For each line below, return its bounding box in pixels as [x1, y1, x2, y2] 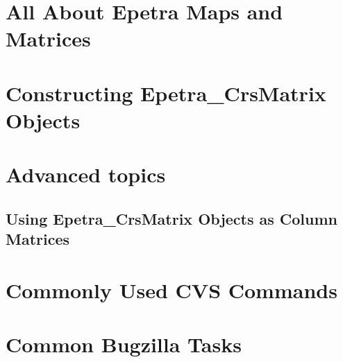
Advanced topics [6, 160, 166, 189]
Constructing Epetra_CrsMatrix [6, 78, 326, 107]
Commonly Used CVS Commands [6, 275, 337, 304]
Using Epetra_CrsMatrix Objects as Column [6, 207, 338, 229]
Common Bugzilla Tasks [6, 330, 242, 359]
